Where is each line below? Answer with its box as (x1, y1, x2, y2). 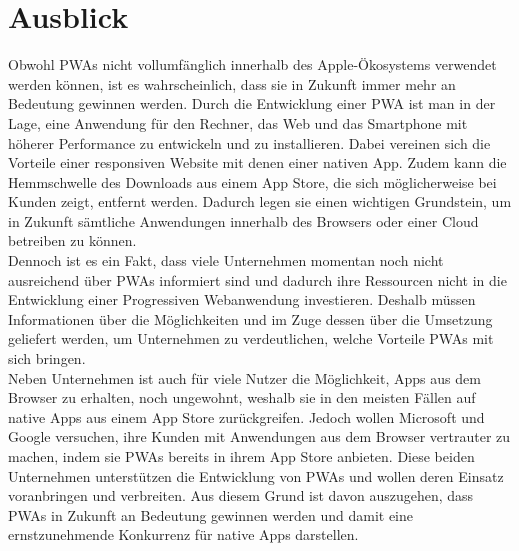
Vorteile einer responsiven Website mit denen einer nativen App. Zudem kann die (8, 152, 507, 173)
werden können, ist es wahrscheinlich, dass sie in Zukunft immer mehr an (8, 73, 456, 94)
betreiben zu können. (8, 230, 137, 251)
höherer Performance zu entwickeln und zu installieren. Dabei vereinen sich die (8, 132, 491, 153)
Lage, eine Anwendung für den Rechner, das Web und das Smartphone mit (8, 112, 468, 133)
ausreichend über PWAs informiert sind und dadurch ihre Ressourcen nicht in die (8, 269, 507, 290)
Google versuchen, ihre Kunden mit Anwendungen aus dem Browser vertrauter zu (8, 426, 511, 447)
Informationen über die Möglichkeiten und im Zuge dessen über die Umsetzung (8, 308, 493, 329)
